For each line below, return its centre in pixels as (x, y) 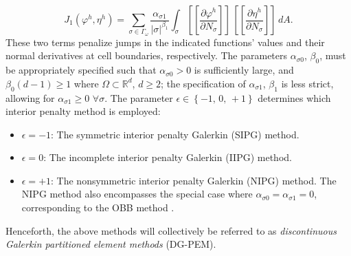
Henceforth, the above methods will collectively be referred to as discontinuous (171, 230)
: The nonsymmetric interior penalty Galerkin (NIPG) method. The (194, 180)
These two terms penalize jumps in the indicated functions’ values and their (165, 42)
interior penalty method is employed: (83, 111)
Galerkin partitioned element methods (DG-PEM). (111, 244)
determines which (294, 97)
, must (333, 55)
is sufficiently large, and (244, 70)
